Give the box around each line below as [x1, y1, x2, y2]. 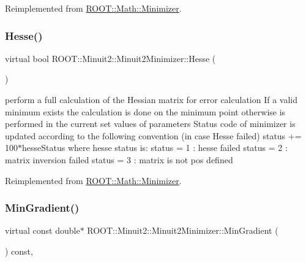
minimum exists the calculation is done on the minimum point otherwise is [5, 105, 286, 118]
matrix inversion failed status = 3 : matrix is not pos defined [5, 153, 233, 166]
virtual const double [5, 224, 80, 237]
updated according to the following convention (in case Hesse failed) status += [5, 129, 302, 142]
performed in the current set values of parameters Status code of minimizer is [5, 117, 296, 130]
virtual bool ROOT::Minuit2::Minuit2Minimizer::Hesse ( [5, 52, 216, 64]
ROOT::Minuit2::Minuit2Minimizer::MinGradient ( [87, 224, 278, 237]
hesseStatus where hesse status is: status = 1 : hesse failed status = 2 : [22, 141, 288, 154]
